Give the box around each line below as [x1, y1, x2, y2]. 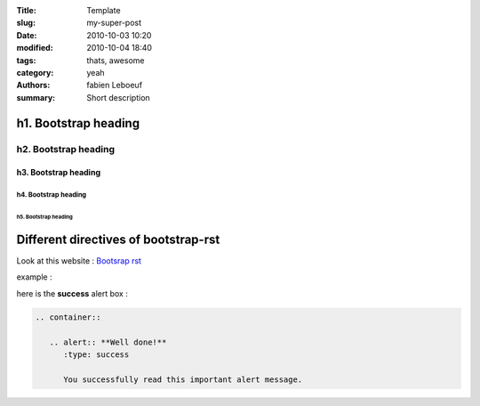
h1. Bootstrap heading [16, 116, 140, 131]
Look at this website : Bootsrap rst [16, 256, 142, 266]
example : [16, 272, 52, 282]
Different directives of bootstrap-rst [16, 231, 220, 247]
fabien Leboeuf [86, 80, 142, 91]
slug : [16, 18, 36, 28]
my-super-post [86, 18, 142, 28]
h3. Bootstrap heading [16, 167, 101, 178]
